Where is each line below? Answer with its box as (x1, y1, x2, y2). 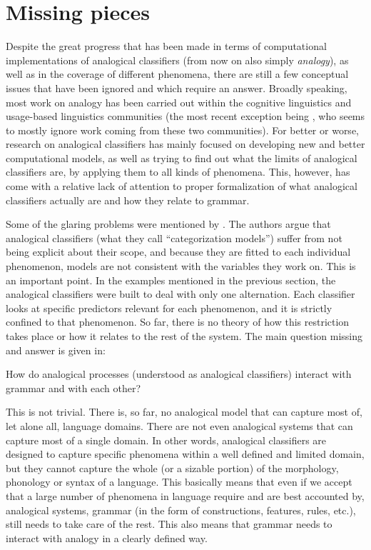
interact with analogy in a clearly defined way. (6, 530, 208, 545)
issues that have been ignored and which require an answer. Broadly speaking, (6, 80, 347, 95)
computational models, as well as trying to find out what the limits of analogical (6, 150, 357, 165)
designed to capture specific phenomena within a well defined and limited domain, (6, 446, 365, 461)
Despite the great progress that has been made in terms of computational (6, 39, 327, 54)
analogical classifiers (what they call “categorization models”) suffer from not (6, 230, 342, 245)
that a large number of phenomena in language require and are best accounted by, (6, 488, 365, 503)
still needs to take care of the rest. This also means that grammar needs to (6, 516, 332, 531)
